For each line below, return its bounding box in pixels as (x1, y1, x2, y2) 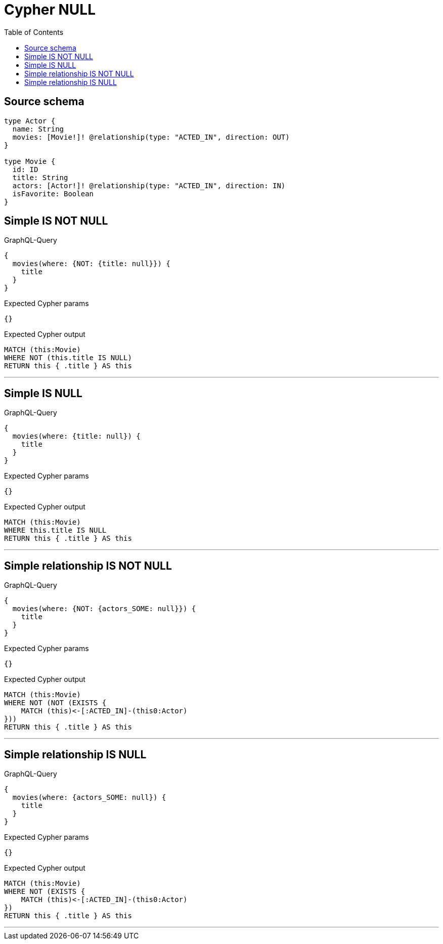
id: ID (12, 165, 38, 174)
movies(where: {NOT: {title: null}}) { (12, 260, 170, 268)
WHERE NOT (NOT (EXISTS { (4, 699, 107, 707)
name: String (12, 124, 64, 133)
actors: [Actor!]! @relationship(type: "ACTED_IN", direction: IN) (12, 181, 286, 190)
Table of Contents (4, 27, 64, 36)
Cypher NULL (4, 1, 96, 18)
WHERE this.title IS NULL (4, 526, 107, 535)
